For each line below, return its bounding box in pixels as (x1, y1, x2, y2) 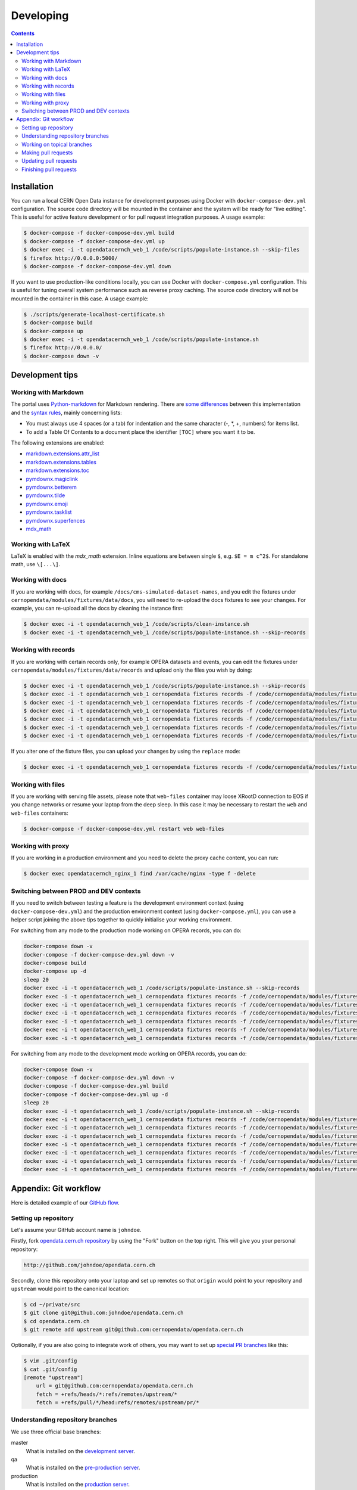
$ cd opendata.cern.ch (23, 1318, 90, 1324)
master (11, 1439, 29, 1446)
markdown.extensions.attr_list (26, 450, 99, 457)
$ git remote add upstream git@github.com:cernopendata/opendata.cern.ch (23, 1326, 243, 1333)
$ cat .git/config (23, 1365, 77, 1373)
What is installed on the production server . (26, 1481, 130, 1488)
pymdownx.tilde (26, 492, 65, 499)
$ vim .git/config (23, 1358, 77, 1364)
